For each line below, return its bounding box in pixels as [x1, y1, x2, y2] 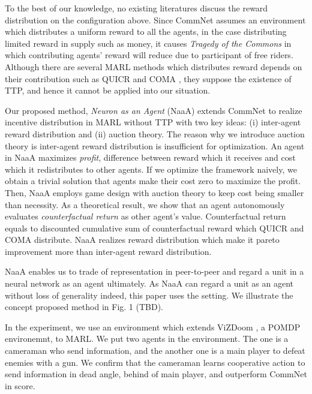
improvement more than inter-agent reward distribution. [5, 245, 212, 257]
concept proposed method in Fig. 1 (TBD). [5, 300, 163, 313]
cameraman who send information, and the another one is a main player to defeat [5, 344, 305, 357]
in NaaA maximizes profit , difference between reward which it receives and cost [5, 151, 296, 164]
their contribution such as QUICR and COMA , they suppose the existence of [5, 72, 292, 85]
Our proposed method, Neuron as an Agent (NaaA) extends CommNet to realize [5, 104, 302, 116]
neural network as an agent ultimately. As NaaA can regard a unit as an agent [5, 277, 294, 290]
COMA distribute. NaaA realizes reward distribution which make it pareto [5, 233, 280, 246]
